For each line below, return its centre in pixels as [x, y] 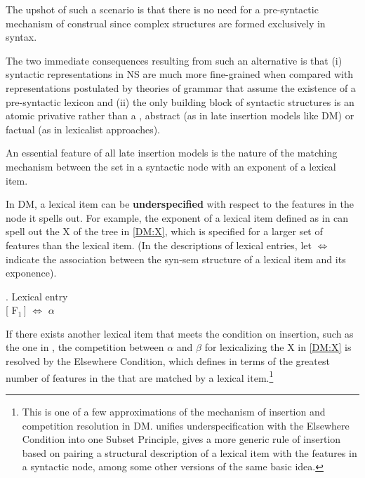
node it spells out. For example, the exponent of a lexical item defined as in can [177, 217]
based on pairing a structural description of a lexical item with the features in [190, 452]
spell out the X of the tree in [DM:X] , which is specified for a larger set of [164, 231]
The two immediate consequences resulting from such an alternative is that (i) [174, 60]
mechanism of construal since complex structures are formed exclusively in [166, 23]
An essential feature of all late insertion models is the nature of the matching [172, 153]
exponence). [31, 273]
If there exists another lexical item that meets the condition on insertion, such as [180, 333]
